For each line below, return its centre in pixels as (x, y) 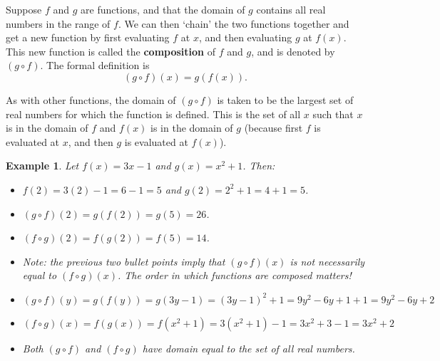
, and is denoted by (293, 51)
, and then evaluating (245, 37)
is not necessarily (327, 261)
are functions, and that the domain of (163, 9)
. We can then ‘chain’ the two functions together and (234, 23)
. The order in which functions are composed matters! (235, 275)
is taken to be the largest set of (285, 99)
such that (333, 114)
